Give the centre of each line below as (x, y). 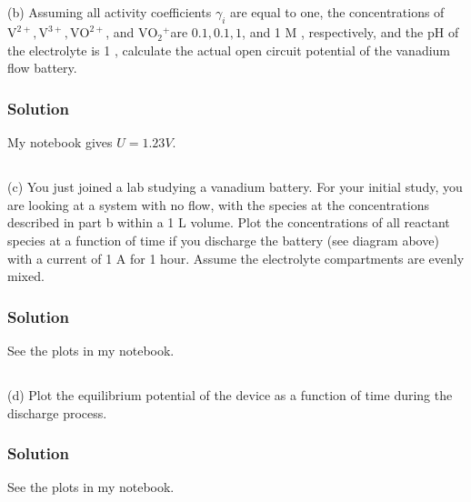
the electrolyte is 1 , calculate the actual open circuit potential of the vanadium (229, 50)
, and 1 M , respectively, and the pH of (351, 32)
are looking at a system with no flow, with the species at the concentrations (218, 204)
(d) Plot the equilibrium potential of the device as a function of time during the (230, 394)
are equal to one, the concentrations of (337, 12)
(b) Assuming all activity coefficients (110, 12)
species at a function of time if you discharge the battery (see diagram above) (223, 240)
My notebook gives (60, 142)
